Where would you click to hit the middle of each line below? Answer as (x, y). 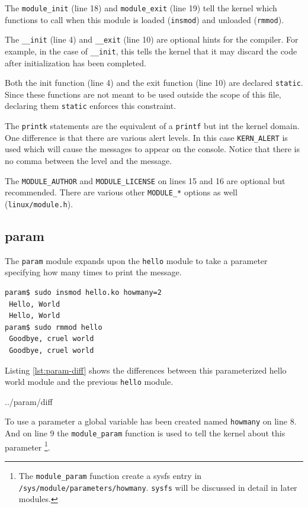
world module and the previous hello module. (89, 382)
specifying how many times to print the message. (93, 272)
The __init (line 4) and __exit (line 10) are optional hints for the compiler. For (152, 39)
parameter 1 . (28, 446)
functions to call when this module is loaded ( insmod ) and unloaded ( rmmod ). (145, 19)
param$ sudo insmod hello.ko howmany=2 (83, 293)
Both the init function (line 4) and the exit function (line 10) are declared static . (154, 83)
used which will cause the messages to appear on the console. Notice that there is (152, 149)
